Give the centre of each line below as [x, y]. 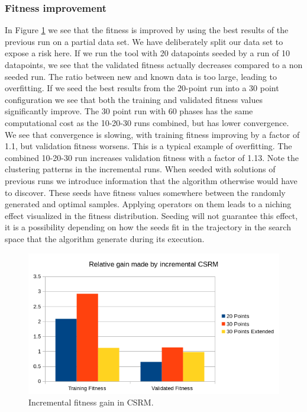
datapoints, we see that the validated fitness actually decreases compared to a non [154, 65]
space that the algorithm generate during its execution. [105, 238]
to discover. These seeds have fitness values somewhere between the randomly [145, 192]
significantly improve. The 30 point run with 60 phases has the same [129, 111]
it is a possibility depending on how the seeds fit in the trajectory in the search [148, 227]
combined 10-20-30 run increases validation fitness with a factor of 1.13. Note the [152, 157]
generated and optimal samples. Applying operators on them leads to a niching [148, 204]
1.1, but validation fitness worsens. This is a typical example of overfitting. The [148, 146]
